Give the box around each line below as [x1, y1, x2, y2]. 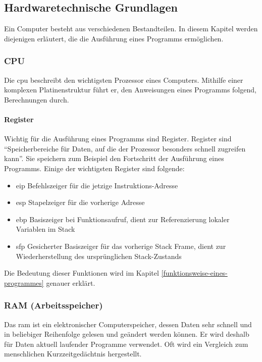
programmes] [4, 277, 44, 288]
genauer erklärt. [46, 277, 95, 288]
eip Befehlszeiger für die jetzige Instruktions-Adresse [16, 180, 178, 190]
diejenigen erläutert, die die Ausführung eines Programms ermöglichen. [4, 33, 224, 43]
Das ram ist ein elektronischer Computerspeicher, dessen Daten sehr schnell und [4, 319, 252, 329]
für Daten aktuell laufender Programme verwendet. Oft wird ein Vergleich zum [4, 338, 248, 349]
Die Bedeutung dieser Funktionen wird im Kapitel [4, 268, 159, 278]
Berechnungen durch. [4, 94, 69, 105]
